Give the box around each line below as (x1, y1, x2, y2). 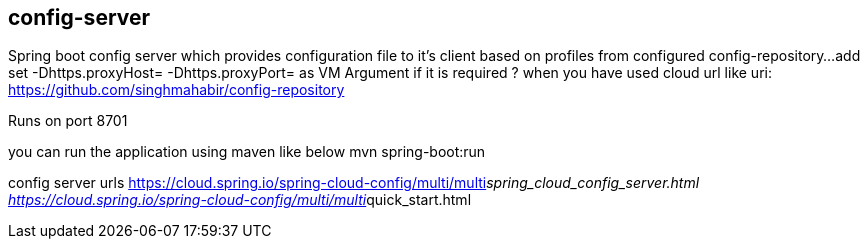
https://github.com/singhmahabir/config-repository (8, 81, 345, 99)
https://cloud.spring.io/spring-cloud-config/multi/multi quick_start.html (8, 191, 472, 209)
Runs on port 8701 (8, 112, 128, 130)
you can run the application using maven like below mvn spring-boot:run (8, 143, 486, 161)
